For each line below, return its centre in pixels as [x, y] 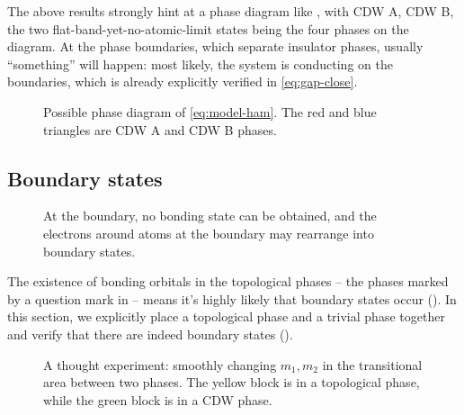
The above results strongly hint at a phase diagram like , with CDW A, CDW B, [231, 11]
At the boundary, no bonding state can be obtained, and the [210, 216]
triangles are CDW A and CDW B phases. [160, 129]
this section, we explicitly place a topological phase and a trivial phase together [226, 316]
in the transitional [372, 364]
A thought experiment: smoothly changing [160, 364]
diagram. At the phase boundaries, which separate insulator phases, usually [215, 46]
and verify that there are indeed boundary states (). [150, 334]
